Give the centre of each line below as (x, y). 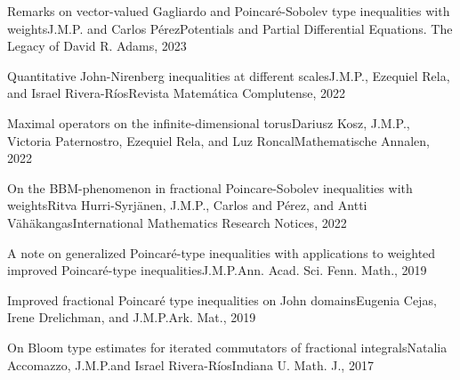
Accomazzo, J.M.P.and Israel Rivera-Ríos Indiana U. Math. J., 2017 (190, 364)
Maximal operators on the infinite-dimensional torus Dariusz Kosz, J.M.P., (209, 122)
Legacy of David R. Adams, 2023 (97, 46)
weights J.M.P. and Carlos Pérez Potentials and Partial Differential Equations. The (230, 28)
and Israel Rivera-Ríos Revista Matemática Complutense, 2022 (177, 93)
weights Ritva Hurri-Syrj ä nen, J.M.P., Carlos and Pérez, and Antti (187, 205)
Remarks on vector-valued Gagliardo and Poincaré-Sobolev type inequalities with (229, 11)
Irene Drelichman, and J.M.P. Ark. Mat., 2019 (132, 317)
